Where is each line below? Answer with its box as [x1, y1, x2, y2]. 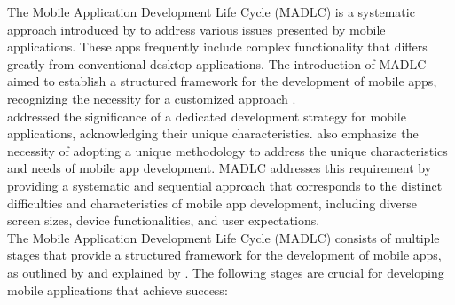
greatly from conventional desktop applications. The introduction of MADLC [7, 54, 427, 73]
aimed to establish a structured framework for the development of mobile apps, [7, 72, 437, 90]
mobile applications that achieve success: [7, 280, 228, 299]
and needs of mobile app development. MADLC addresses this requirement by [7, 159, 432, 177]
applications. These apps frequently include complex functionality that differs [7, 37, 428, 56]
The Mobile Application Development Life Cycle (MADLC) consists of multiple [7, 228, 440, 246]
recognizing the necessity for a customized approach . [7, 89, 296, 107]
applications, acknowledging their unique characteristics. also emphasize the [7, 124, 419, 143]
